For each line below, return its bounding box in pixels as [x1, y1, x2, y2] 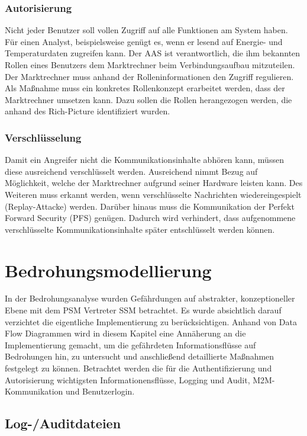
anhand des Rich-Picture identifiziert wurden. [5, 105, 170, 117]
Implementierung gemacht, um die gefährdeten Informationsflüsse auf [5, 338, 256, 351]
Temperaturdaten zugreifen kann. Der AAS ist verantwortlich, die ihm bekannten [5, 47, 300, 59]
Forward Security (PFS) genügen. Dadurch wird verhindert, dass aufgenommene [5, 211, 296, 224]
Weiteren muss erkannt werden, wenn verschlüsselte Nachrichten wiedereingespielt [5, 188, 302, 200]
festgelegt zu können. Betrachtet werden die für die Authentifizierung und [5, 362, 272, 374]
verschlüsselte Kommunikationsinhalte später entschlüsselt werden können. [5, 223, 275, 235]
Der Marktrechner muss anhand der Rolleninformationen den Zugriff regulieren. [5, 70, 294, 82]
